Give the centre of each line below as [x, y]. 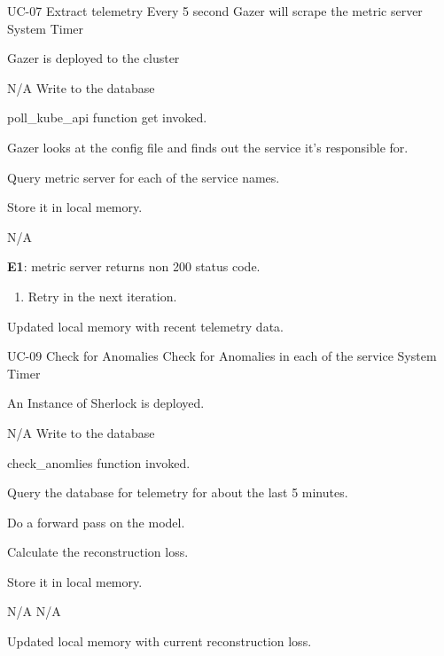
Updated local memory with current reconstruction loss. [160, 641]
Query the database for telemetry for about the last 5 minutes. [178, 492]
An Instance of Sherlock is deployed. [106, 403]
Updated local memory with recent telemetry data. [145, 326]
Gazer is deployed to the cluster [93, 58]
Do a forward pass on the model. [96, 522]
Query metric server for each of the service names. [144, 177]
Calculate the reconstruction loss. [98, 552]
